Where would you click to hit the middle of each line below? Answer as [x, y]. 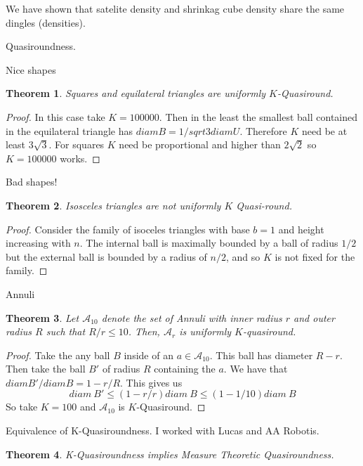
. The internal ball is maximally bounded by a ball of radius [209, 243]
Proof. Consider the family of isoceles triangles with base [128, 229]
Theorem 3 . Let [42, 317]
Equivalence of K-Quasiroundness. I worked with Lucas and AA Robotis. [163, 431]
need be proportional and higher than [200, 144]
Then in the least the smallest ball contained [262, 116]
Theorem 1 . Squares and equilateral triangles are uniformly [136, 93]
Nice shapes [31, 69]
